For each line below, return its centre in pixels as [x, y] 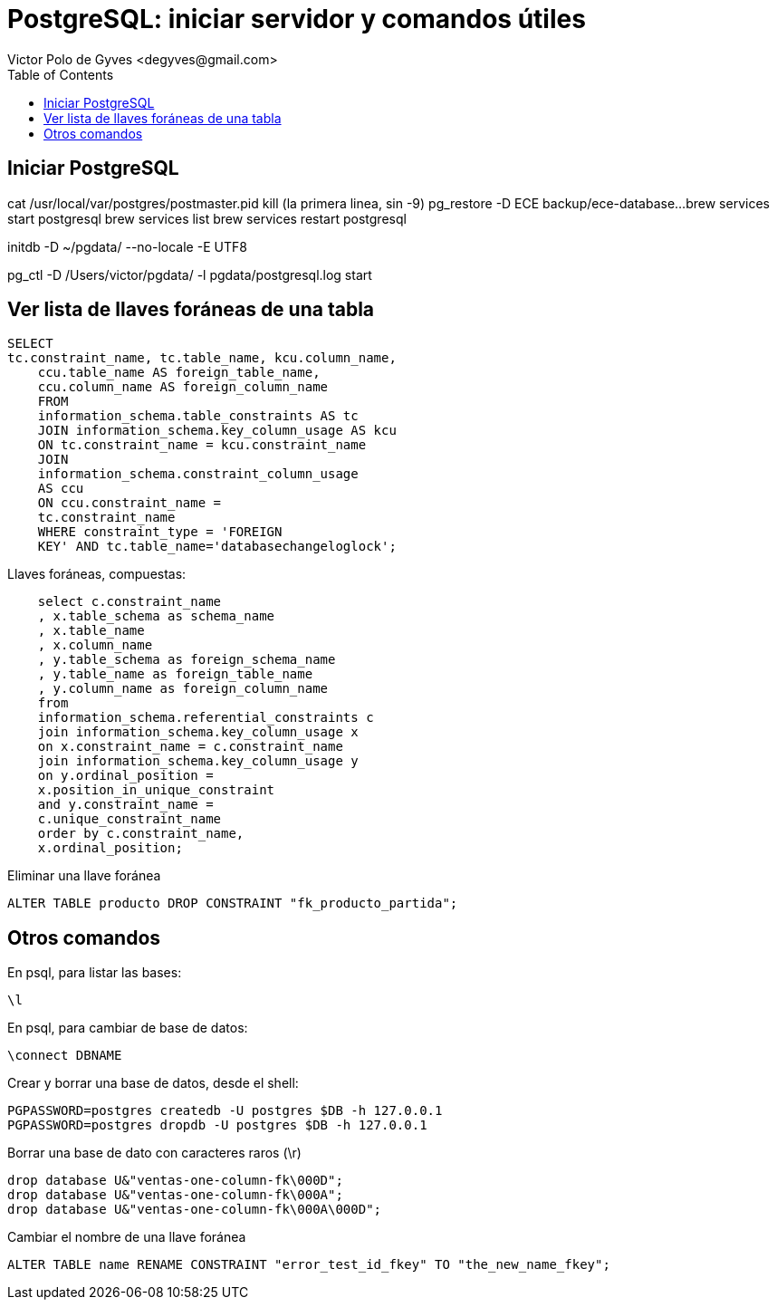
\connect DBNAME [65, 1056]
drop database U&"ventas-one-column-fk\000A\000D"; [195, 1210]
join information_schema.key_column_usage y [198, 761]
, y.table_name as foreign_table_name [175, 674]
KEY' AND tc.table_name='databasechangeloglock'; [217, 547]
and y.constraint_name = [125, 805]
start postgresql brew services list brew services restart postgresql [207, 218]
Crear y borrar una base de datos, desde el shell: [153, 1083]
